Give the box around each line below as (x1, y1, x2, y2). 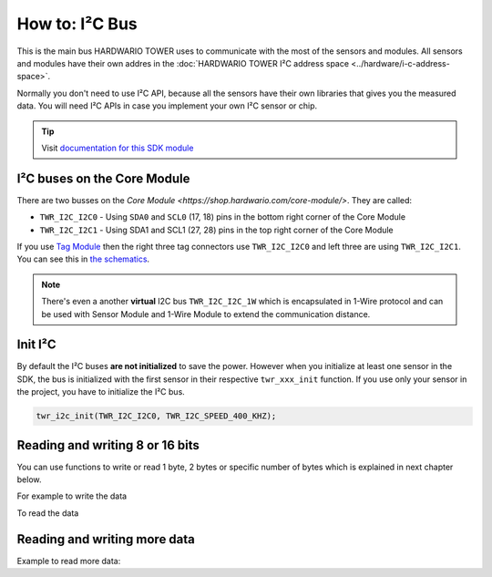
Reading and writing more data (16, 531, 196, 547)
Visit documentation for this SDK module (41, 142, 194, 153)
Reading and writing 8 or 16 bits (16, 438, 200, 453)
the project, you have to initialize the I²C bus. (16, 386, 186, 397)
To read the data (16, 507, 79, 519)
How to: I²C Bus (16, 14, 138, 34)
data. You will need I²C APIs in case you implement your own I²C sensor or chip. (16, 100, 318, 111)
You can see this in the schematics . (16, 253, 150, 264)
